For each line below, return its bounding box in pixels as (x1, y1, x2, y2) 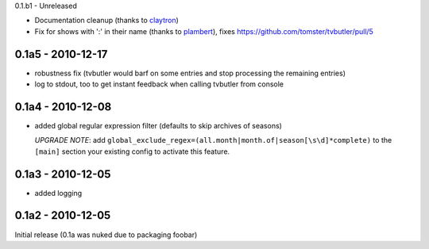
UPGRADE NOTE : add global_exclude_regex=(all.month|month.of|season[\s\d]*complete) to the (34, 136, 392, 145)
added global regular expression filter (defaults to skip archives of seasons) (34, 121, 282, 130)
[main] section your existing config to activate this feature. (34, 147, 230, 156)
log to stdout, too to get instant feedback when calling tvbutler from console (34, 79, 284, 89)
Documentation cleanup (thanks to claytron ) (34, 16, 179, 25)
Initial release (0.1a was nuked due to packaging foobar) (14, 230, 198, 239)
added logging (34, 188, 83, 197)
